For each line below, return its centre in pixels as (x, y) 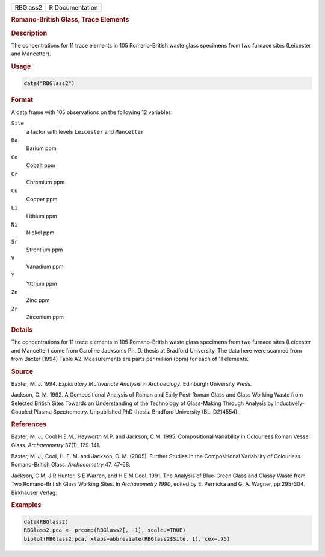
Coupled (22, 412)
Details (22, 330)
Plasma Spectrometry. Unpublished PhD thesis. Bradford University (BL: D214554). (136, 412)
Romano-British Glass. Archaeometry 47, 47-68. (71, 465)
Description (29, 33)
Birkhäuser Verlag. (34, 492)
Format (22, 99)
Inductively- (290, 403)
